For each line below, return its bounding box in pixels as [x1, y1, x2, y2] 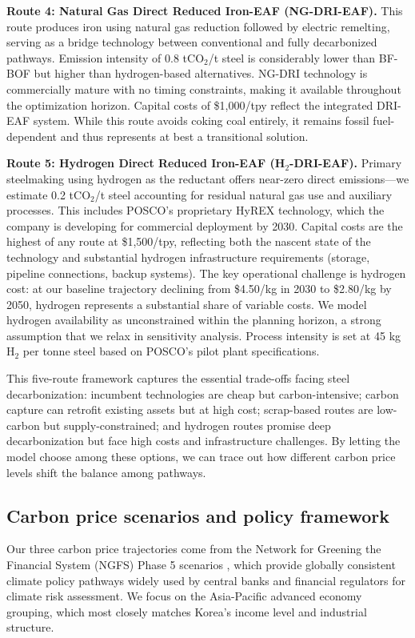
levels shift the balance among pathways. [6, 463, 206, 480]
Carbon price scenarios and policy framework [6, 503, 389, 528]
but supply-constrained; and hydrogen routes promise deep [43, 416, 331, 433]
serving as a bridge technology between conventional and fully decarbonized [6, 34, 377, 50]
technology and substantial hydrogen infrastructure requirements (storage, [6, 248, 370, 265]
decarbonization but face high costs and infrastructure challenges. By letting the [6, 432, 401, 449]
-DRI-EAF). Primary [289, 154, 402, 171]
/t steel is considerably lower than [208, 49, 376, 66]
